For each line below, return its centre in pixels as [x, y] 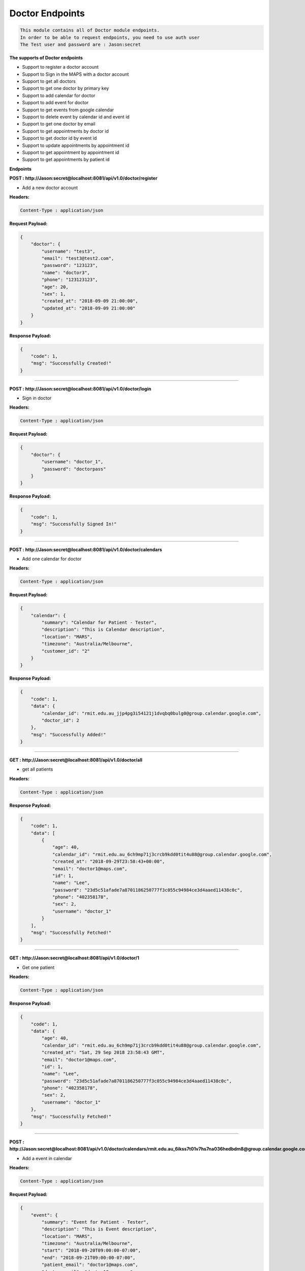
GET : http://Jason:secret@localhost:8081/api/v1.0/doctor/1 [74, 958]
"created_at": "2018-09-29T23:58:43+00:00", [109, 861]
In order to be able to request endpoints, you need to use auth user [110, 37]
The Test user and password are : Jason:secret [80, 44]
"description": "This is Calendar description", [103, 630]
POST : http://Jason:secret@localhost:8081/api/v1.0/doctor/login [80, 388]
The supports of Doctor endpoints [46, 57]
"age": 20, [55, 287]
